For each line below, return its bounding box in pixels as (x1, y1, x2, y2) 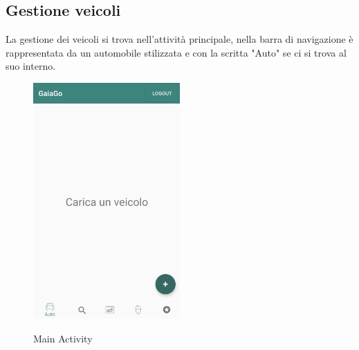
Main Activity (33, 331, 93, 345)
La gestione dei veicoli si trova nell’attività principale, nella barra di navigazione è (6, 32, 353, 46)
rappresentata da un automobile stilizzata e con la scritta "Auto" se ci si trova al (6, 45, 347, 59)
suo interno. (6, 59, 56, 73)
